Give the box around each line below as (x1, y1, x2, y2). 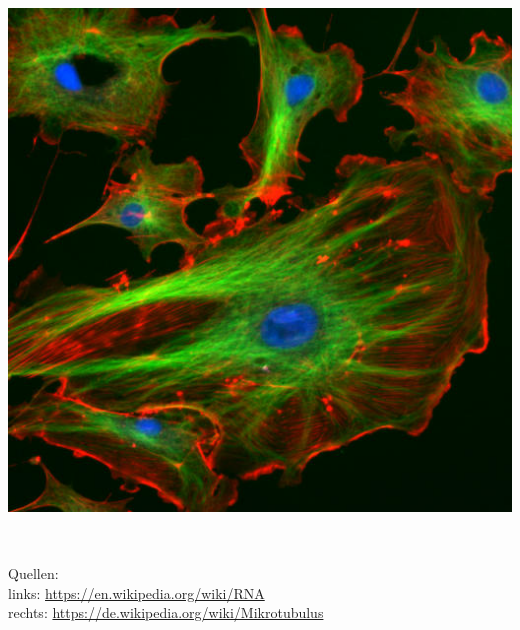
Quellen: (8, 563, 59, 584)
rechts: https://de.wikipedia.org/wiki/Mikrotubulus (8, 602, 324, 623)
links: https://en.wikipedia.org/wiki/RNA (8, 582, 265, 603)
